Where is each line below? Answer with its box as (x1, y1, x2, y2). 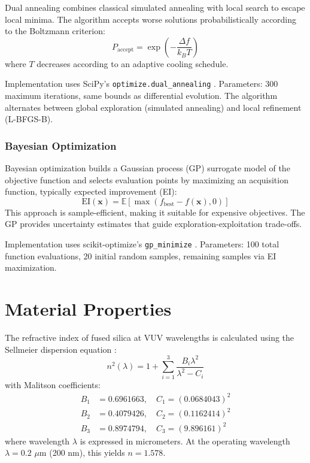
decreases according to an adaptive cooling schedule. (37, 57, 229, 69)
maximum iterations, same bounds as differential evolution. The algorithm (5, 89, 278, 102)
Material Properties (5, 296, 172, 321)
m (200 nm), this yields (39, 446, 125, 459)
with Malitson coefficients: (5, 379, 101, 391)
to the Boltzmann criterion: (5, 25, 105, 37)
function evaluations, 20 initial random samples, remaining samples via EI (5, 249, 276, 262)
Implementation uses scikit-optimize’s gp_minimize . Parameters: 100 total (5, 238, 279, 250)
